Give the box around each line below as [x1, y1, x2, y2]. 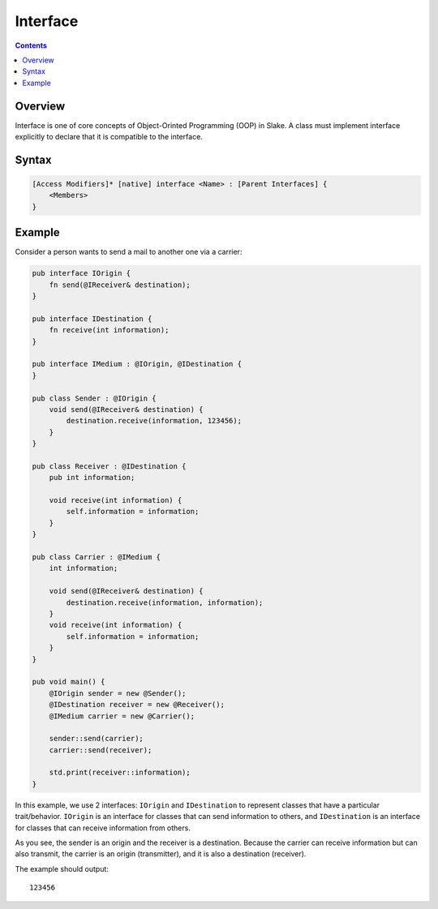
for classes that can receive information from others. [15, 823, 191, 833]
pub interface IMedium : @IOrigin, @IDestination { [32, 359, 243, 369]
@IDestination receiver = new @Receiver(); [49, 700, 225, 710]
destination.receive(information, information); [66, 598, 264, 607]
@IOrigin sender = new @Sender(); [49, 688, 187, 697]
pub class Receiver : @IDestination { [32, 461, 187, 470]
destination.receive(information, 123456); [66, 416, 243, 426]
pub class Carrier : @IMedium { [32, 552, 161, 562]
